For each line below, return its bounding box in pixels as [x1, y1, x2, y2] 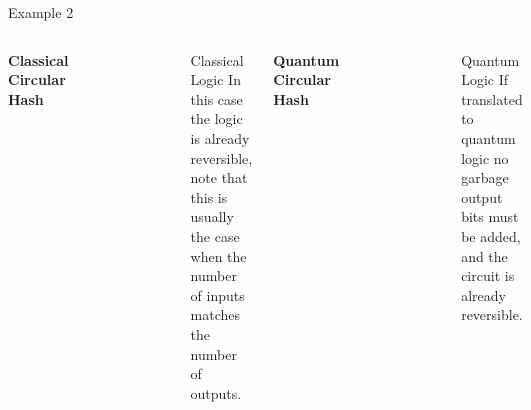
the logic [190, 108, 243, 129]
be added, [461, 225, 521, 246]
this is [190, 186, 228, 207]
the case [190, 225, 240, 246]
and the [461, 245, 508, 266]
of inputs [190, 284, 245, 305]
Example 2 [8, 2, 74, 22]
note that [190, 167, 248, 188]
